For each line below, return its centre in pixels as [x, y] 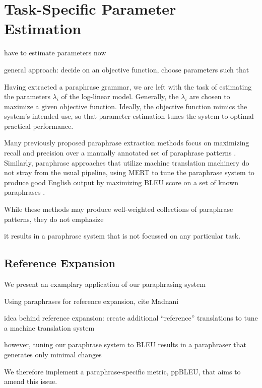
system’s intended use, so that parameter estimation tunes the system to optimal [129, 116]
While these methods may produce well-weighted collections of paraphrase [119, 209]
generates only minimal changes [53, 354]
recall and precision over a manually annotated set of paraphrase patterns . [120, 153]
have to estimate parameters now [55, 53]
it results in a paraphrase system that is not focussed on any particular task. [122, 236]
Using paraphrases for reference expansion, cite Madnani [91, 301]
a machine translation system [49, 327]
